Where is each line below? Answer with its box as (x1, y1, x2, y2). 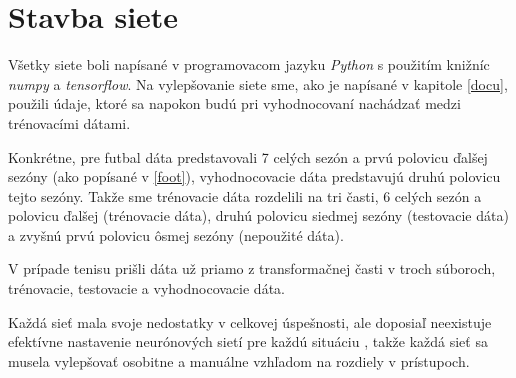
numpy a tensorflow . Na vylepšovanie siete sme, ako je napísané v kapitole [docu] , (8, 73, 508, 94)
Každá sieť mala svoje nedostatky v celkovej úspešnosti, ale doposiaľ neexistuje (8, 311, 492, 332)
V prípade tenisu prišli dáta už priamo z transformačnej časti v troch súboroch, (8, 258, 496, 279)
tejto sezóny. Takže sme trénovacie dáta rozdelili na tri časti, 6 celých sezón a (8, 185, 482, 206)
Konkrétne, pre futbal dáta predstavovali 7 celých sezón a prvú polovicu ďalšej (8, 146, 488, 167)
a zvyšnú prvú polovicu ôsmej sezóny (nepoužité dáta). (8, 224, 344, 245)
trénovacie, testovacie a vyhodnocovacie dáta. (8, 278, 285, 299)
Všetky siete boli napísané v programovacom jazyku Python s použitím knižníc (8, 54, 490, 75)
